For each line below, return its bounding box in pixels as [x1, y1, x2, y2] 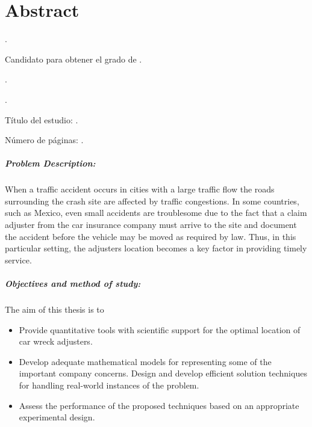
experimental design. [19, 411, 95, 423]
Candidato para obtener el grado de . [5, 52, 142, 65]
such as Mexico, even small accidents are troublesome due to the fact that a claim [5, 206, 307, 219]
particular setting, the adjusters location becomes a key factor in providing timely [5, 242, 307, 254]
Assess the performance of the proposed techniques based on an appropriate [19, 399, 299, 411]
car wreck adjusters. [19, 335, 93, 348]
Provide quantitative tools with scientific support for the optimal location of [19, 323, 301, 336]
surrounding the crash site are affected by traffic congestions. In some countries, [5, 194, 299, 207]
